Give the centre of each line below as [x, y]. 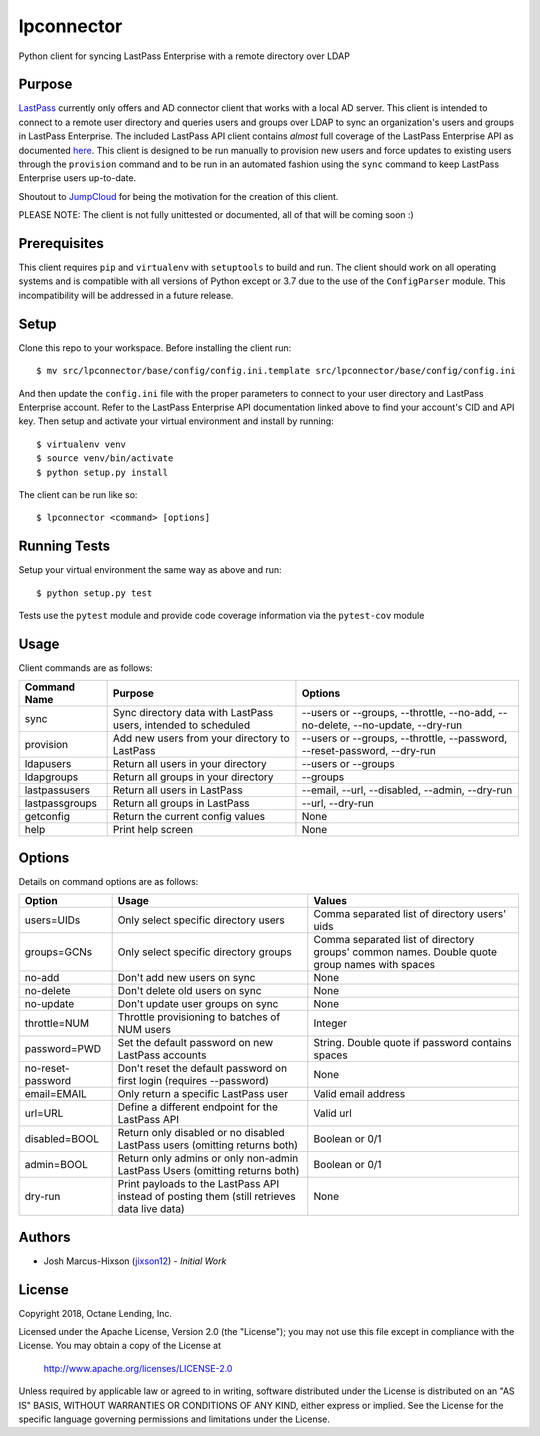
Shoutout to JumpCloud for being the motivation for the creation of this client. [178, 196]
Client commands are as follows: [86, 667]
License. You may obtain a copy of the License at [120, 1346]
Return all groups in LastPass [181, 803]
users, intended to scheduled [181, 725]
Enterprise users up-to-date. [77, 178]
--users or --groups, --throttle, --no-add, [398, 713]
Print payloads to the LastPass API [198, 1184]
